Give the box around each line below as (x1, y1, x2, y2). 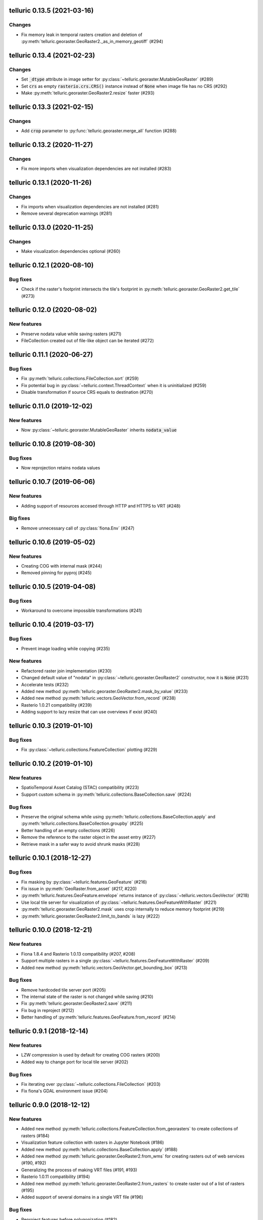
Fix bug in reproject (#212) (21, 1007, 75, 1013)
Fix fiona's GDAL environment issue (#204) (21, 1088, 108, 1094)
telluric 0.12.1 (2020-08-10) (9, 261, 94, 269)
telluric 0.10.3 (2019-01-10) (9, 721, 93, 730)
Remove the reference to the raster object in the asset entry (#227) (21, 834, 156, 840)
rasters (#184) (21, 1133, 50, 1139)
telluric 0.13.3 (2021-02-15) (9, 102, 94, 111)
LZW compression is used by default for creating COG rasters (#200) (21, 1052, 160, 1058)
